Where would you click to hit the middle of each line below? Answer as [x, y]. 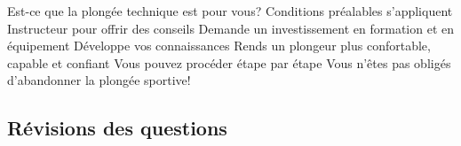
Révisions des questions [117, 128]
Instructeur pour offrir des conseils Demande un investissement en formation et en [230, 28]
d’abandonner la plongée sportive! [99, 80]
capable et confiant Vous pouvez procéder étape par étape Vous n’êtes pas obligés [229, 62]
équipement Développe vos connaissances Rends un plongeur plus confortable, [219, 46]
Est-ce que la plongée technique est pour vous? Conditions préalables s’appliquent [230, 11]
